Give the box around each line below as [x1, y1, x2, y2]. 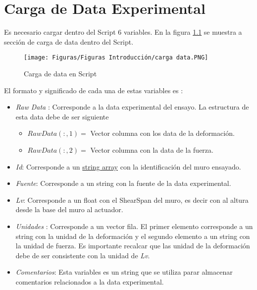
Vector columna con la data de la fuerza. [90, 144, 213, 155]
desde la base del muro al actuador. [15, 204, 123, 215]
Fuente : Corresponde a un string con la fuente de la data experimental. [15, 178, 231, 188]
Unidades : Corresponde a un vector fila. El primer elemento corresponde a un [15, 221, 253, 231]
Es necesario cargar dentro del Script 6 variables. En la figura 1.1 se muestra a [4, 27, 242, 37]
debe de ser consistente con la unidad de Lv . [15, 250, 150, 260]
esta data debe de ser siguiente [15, 111, 109, 121]
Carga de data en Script [24, 68, 97, 78]
